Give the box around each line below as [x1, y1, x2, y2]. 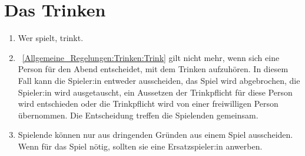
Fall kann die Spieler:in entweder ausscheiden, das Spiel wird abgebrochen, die [18, 74, 300, 86]
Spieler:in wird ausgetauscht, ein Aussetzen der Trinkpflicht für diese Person [18, 86, 293, 98]
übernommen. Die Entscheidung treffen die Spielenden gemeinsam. [18, 108, 258, 121]
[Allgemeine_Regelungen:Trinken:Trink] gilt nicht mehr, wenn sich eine [22, 51, 280, 63]
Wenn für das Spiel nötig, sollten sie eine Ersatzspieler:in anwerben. [18, 140, 263, 152]
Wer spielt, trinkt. [18, 32, 84, 44]
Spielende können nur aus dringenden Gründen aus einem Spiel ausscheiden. [18, 128, 293, 141]
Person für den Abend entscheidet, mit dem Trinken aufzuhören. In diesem [18, 63, 289, 75]
